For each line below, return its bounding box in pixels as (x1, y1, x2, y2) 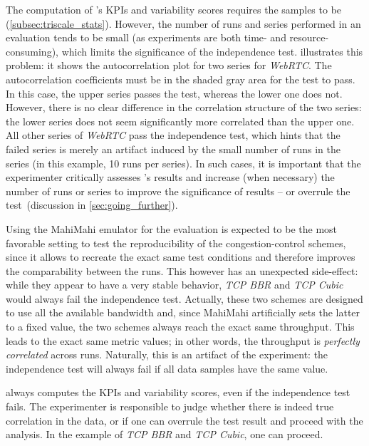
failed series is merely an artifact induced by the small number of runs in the (6, 141, 341, 156)
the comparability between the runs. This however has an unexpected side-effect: (6, 263, 358, 278)
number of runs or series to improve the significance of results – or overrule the (6, 183, 350, 198)
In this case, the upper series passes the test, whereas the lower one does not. (6, 85, 343, 100)
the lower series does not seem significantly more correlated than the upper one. (6, 113, 355, 128)
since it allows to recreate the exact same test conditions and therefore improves (6, 249, 355, 264)
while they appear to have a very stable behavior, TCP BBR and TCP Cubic (6, 277, 343, 292)
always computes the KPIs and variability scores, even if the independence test (6, 385, 350, 400)
